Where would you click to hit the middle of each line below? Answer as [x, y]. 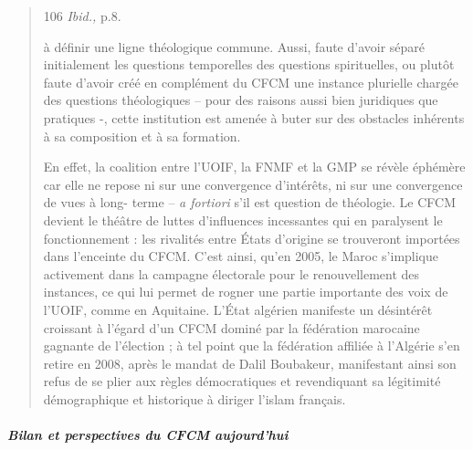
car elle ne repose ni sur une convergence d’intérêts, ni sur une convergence [253, 184]
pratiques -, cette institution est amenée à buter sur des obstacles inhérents [254, 117]
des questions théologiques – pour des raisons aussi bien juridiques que [241, 100]
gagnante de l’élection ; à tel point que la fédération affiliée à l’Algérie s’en [252, 345]
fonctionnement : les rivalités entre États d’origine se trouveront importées [252, 238]
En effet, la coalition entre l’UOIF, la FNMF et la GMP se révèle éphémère [254, 167]
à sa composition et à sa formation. [142, 136]
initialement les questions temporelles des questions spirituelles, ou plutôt [249, 64]
